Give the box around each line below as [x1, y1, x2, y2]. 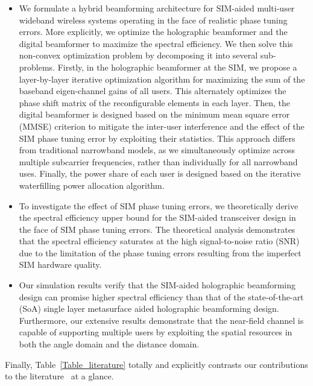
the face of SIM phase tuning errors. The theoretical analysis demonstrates [19, 223, 296, 235]
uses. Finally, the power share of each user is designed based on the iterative [19, 167, 301, 180]
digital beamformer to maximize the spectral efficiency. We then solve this [19, 37, 293, 49]
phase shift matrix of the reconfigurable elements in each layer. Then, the [19, 96, 290, 109]
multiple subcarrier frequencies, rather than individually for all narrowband [19, 155, 298, 168]
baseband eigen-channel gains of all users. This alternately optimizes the [19, 84, 286, 97]
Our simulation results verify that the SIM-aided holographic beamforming [19, 279, 296, 291]
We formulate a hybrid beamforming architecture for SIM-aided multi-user [19, 2, 295, 14]
